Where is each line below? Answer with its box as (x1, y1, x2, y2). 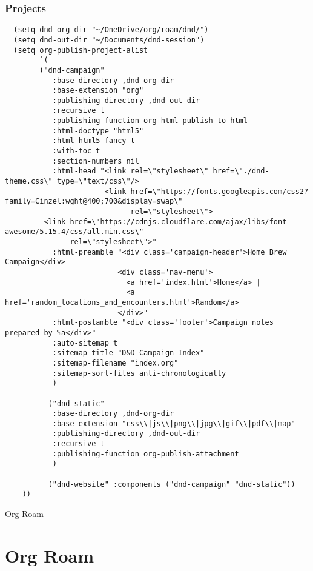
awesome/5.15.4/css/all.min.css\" (5, 227, 144, 236)
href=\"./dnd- (213, 167, 269, 176)
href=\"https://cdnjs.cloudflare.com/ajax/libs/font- (70, 217, 291, 226)
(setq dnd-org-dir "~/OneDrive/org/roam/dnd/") (13, 25, 209, 35)
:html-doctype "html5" (52, 126, 144, 135)
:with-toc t (52, 147, 100, 156)
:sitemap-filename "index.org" (52, 358, 179, 367)
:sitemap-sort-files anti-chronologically (52, 369, 226, 378)
